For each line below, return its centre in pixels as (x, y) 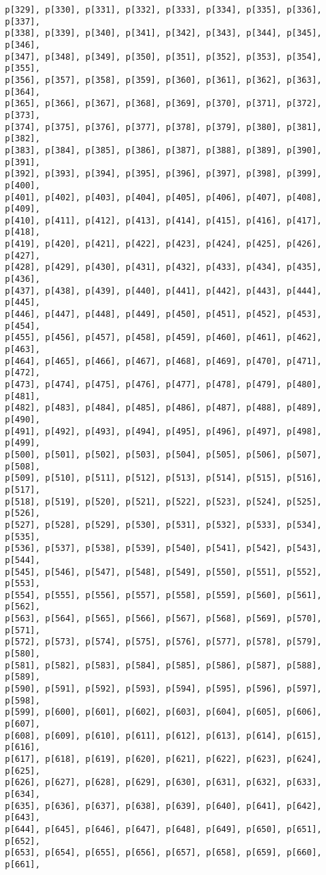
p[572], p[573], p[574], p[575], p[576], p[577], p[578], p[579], (164, 642)
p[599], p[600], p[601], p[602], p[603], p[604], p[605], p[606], (164, 712)
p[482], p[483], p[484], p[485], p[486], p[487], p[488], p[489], (164, 408)
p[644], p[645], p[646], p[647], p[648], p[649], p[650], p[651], (164, 829)
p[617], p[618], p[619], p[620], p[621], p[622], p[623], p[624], (164, 759)
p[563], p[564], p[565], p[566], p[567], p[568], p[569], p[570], (164, 619)
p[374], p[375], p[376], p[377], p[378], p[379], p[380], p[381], (164, 127)
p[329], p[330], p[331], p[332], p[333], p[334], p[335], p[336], (164, 10)
